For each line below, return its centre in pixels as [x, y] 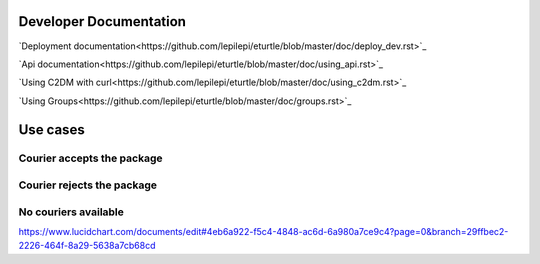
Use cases [51, 129]
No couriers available [71, 212]
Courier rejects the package [87, 185]
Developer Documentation [102, 21]
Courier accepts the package [90, 158]
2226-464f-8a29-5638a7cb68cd [87, 246]
